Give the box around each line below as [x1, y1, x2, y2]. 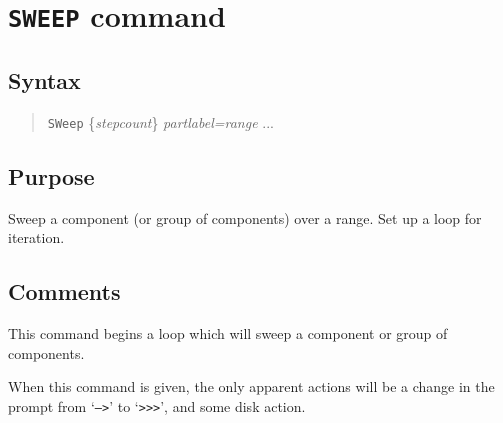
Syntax [8, 64, 81, 95]
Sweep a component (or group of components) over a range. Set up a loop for [8, 207, 482, 228]
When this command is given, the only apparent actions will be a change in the [8, 376, 495, 397]
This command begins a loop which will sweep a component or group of [8, 322, 448, 343]
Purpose [8, 160, 95, 191]
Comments [8, 276, 121, 307]
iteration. [8, 227, 65, 248]
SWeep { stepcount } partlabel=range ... [47, 111, 274, 132]
